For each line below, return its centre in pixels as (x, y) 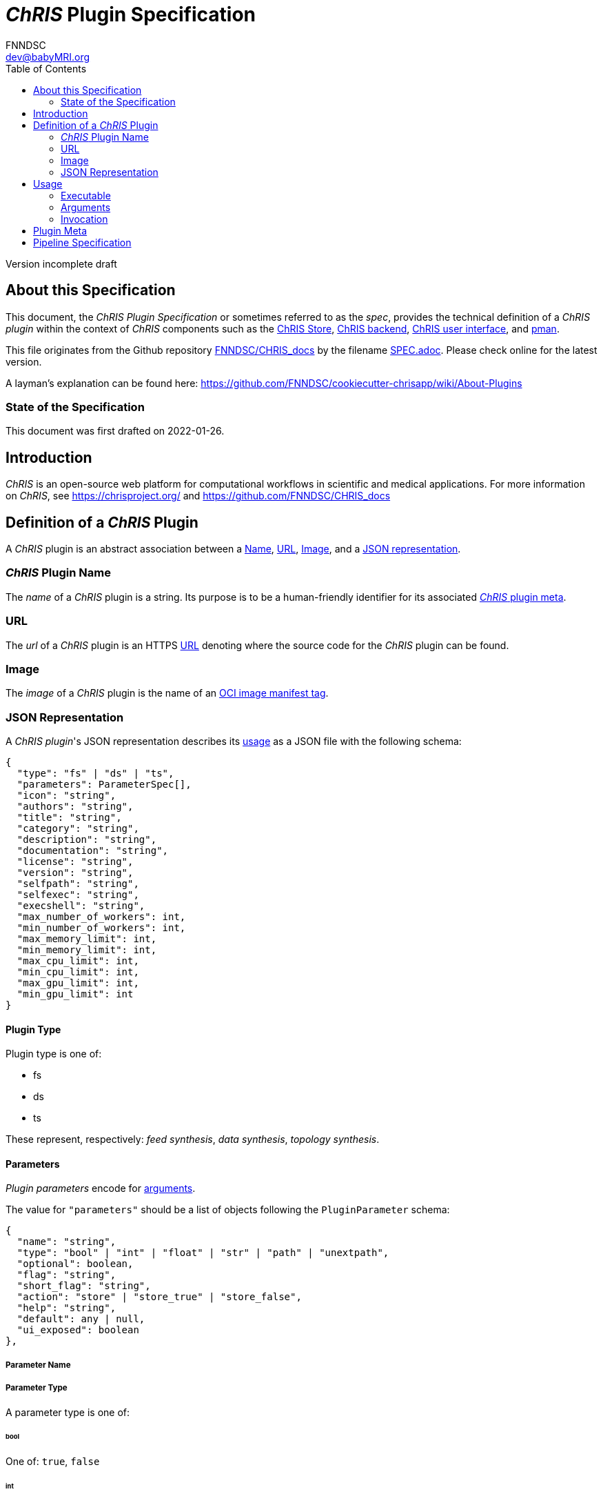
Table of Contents (46, 68)
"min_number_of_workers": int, (101, 928)
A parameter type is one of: (68, 1412)
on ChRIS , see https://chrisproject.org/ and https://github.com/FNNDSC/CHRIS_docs (198, 496)
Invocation (84, 219)
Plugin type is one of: (54, 1054)
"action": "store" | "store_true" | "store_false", (159, 1297)
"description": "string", (87, 840)
